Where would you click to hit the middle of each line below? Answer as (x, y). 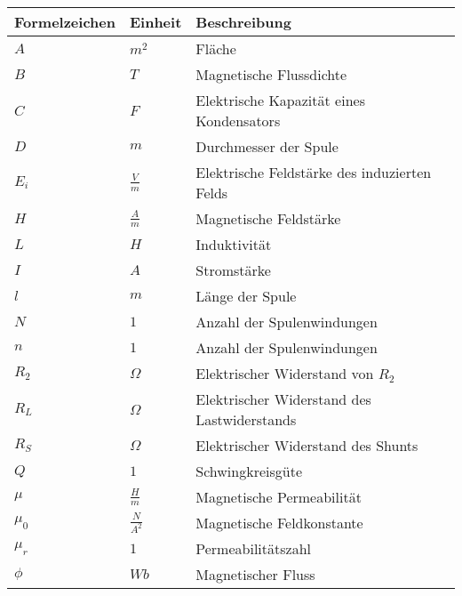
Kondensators (238, 121)
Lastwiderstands (246, 419)
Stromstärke (233, 270)
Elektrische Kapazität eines (280, 100)
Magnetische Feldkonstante (279, 523)
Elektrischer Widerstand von (285, 373)
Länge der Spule (246, 296)
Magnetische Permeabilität (279, 497)
